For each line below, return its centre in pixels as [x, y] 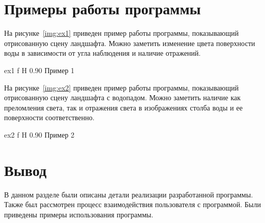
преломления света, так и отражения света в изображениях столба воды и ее [124, 107]
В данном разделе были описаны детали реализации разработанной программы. [129, 194]
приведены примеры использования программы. [79, 214]
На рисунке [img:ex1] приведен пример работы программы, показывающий [122, 33]
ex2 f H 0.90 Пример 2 [39, 134]
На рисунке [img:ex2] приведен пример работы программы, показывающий [122, 87]
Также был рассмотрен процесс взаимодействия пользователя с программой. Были [132, 204]
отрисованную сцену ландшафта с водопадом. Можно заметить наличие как [123, 97]
